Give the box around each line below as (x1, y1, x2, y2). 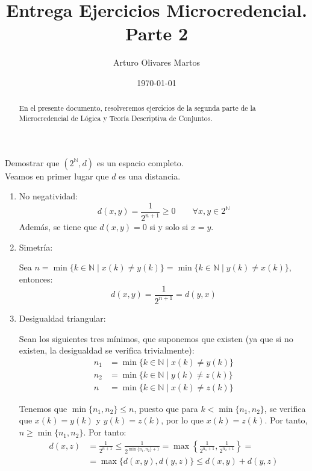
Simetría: (19, 240, 53, 253)
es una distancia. (119, 169, 181, 182)
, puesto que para (134, 402, 198, 414)
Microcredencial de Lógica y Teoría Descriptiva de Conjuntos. (19, 113, 213, 123)
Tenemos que (19, 402, 67, 414)
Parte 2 (125, 21, 189, 46)
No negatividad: (19, 190, 78, 202)
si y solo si (149, 220, 189, 233)
